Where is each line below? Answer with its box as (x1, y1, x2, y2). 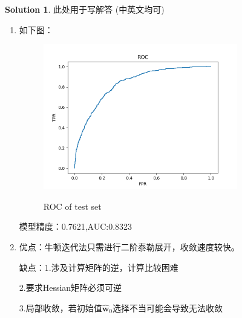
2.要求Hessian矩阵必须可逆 (19, 281, 122, 294)
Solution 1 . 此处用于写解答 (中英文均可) (5, 3, 165, 15)
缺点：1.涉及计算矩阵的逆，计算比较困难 (19, 261, 178, 273)
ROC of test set (43, 200, 102, 212)
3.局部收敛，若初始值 (19, 301, 102, 314)
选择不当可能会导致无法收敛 (113, 301, 223, 314)
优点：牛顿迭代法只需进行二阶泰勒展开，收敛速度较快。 (19, 241, 240, 253)
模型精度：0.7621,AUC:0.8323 (19, 220, 132, 233)
